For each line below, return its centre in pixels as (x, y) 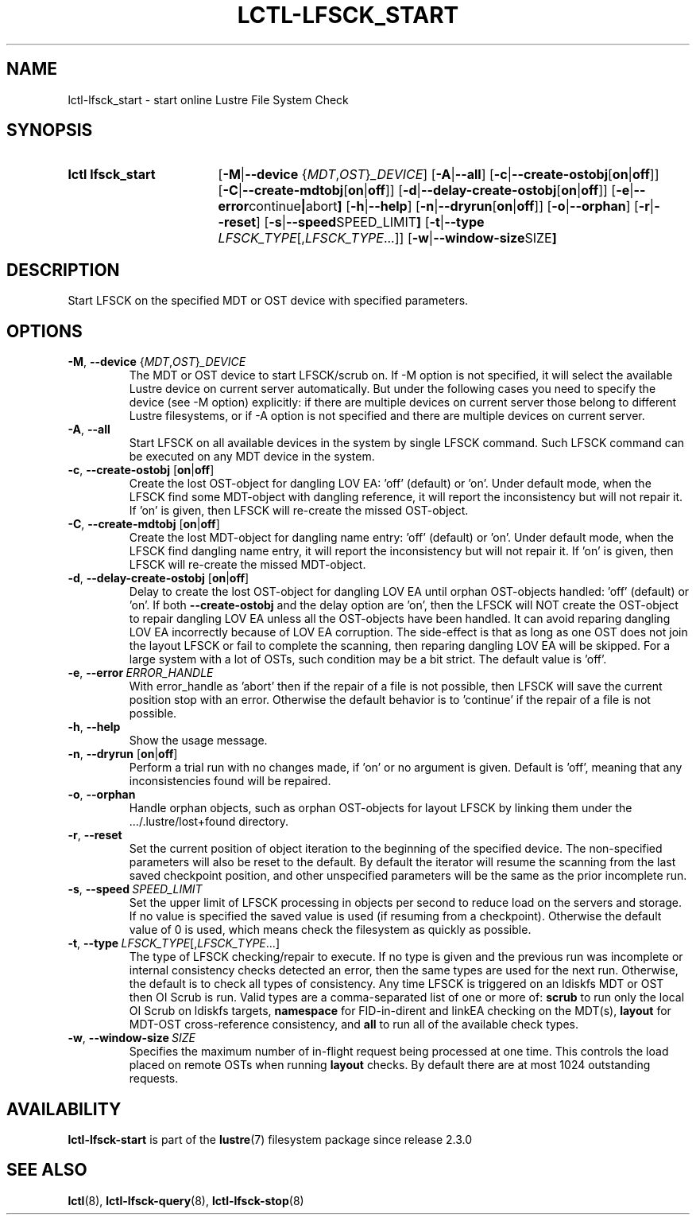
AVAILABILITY (64, 1109)
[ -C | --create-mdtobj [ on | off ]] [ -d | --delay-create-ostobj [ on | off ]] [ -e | (426, 191)
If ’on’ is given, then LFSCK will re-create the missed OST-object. (299, 511)
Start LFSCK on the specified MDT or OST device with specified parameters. (268, 301)
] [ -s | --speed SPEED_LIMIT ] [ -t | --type (370, 222)
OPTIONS (44, 331)
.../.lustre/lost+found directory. (209, 822)
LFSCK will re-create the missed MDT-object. (247, 565)
